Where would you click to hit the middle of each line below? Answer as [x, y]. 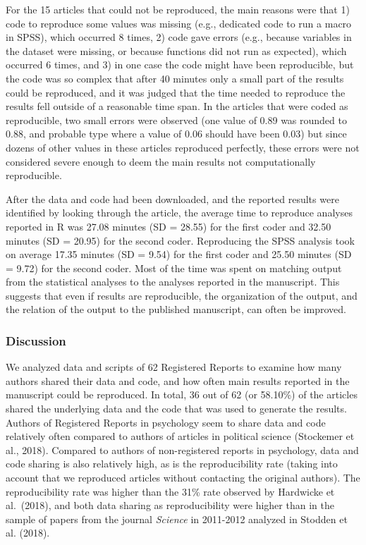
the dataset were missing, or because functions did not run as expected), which [176, 50]
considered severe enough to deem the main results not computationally [161, 161]
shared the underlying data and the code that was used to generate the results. [176, 409]
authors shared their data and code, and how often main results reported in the [178, 380]
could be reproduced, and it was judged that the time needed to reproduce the [176, 92]
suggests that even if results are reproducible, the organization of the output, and [182, 295]
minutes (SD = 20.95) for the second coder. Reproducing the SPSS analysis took [180, 240]
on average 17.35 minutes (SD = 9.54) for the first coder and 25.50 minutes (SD [179, 254]
